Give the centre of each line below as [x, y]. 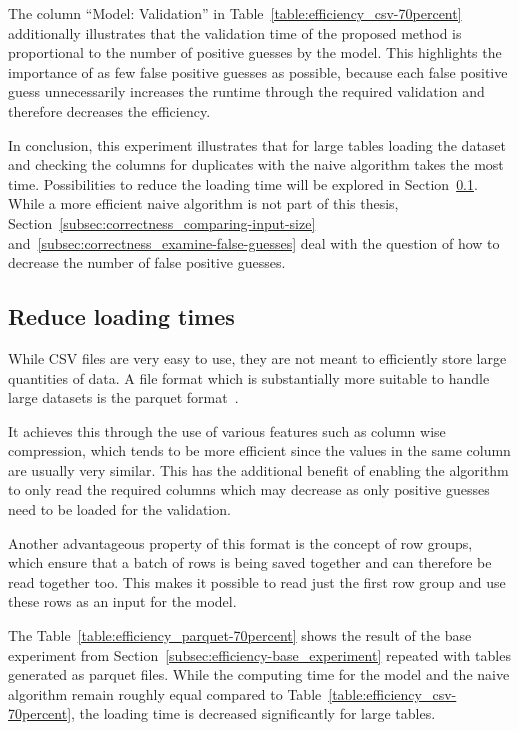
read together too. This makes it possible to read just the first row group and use [257, 581]
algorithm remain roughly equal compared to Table [165, 693]
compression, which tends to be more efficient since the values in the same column [259, 450]
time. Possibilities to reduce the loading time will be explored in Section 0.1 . [243, 183]
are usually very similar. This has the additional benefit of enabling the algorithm [258, 469]
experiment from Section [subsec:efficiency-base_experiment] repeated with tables [259, 654]
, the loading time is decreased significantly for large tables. [253, 713]
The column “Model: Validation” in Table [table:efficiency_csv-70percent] [235, 13]
